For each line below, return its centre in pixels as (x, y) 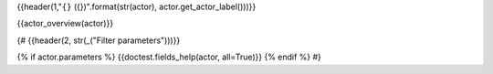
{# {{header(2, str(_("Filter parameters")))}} (99, 40)
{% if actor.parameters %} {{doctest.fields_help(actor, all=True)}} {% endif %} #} (169, 57)
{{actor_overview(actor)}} (65, 24)
